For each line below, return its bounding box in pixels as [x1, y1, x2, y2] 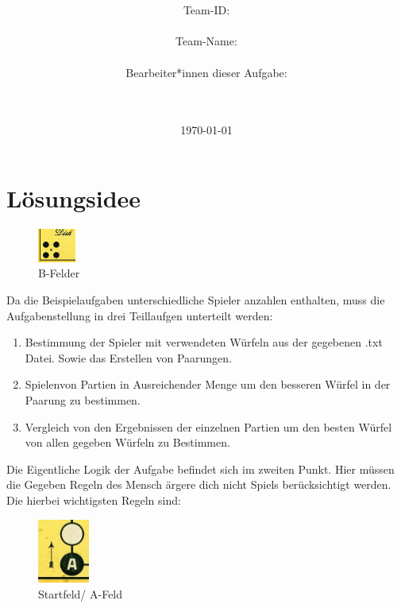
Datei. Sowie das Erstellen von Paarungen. [25, 349, 233, 366]
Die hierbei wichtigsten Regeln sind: [6, 491, 181, 508]
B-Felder [38, 265, 80, 281]
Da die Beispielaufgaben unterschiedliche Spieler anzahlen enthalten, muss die [6, 292, 385, 308]
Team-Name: [175, 33, 237, 49]
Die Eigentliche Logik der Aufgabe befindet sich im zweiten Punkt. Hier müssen [6, 460, 395, 477]
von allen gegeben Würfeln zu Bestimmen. [25, 434, 230, 451]
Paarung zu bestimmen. [25, 392, 141, 408]
